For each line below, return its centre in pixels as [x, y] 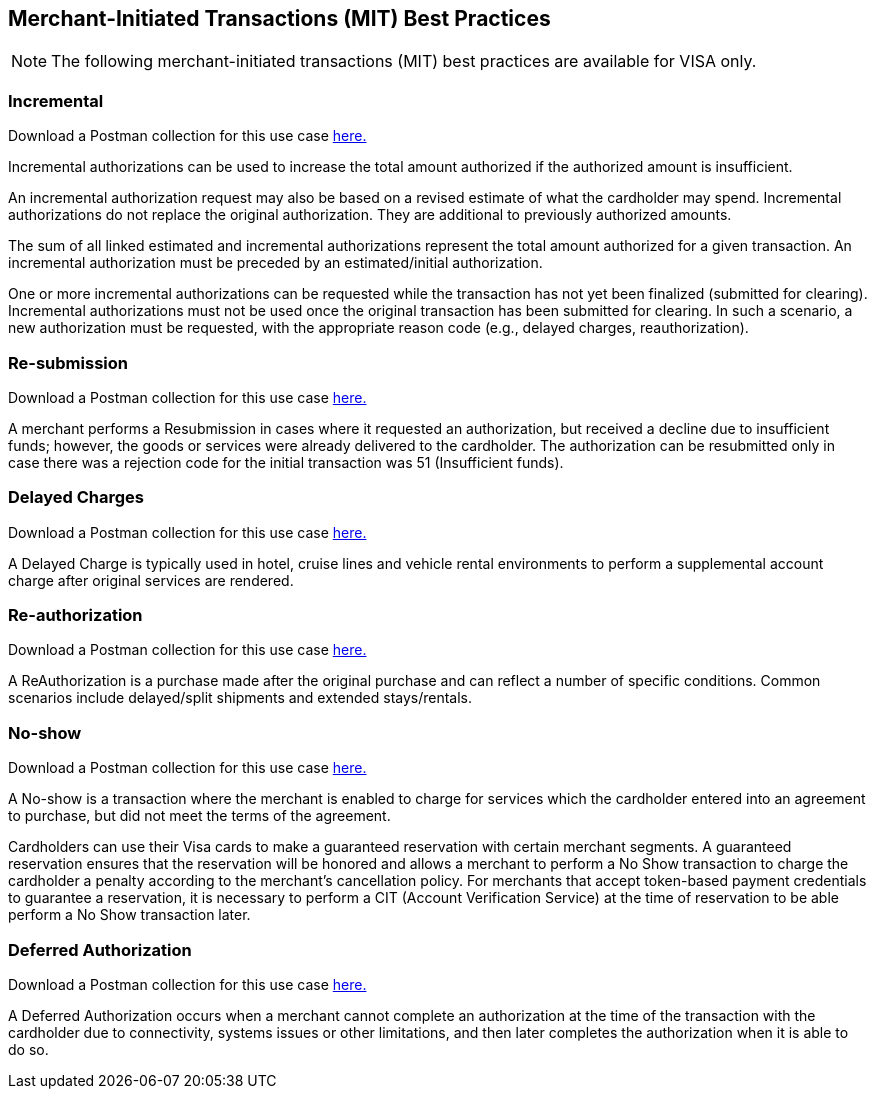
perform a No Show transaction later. [129, 915]
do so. [28, 1049]
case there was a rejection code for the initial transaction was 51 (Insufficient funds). [286, 462]
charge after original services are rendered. [151, 580]
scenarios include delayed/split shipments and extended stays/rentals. [240, 698]
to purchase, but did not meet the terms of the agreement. [199, 816]
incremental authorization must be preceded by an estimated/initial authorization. [275, 263]
